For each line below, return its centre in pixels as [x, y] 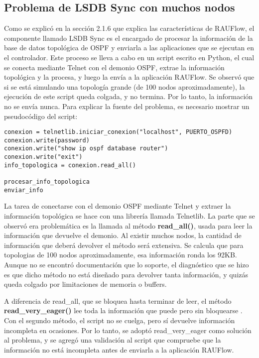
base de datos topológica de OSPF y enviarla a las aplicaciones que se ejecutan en [129, 48]
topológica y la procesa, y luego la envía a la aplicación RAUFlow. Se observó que [129, 77]
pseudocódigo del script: [41, 116]
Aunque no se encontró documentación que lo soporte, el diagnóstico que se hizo [127, 264]
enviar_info [24, 190]
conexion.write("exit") [43, 157]
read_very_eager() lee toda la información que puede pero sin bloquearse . [123, 310]
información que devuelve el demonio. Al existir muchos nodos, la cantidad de [123, 235]
